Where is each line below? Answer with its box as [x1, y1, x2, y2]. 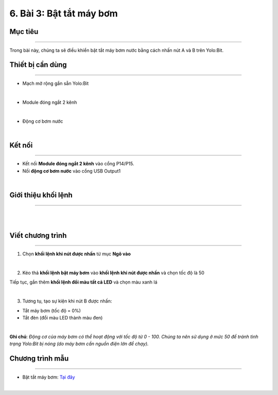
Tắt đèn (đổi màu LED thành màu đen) [22, 315, 103, 321]
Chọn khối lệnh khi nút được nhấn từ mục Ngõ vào [22, 251, 131, 257]
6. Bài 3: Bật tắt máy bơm [9, 8, 118, 19]
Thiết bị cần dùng [9, 61, 67, 69]
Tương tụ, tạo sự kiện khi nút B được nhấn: [22, 298, 112, 304]
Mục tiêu [9, 27, 39, 36]
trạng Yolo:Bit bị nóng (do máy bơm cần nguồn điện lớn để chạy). [9, 341, 149, 347]
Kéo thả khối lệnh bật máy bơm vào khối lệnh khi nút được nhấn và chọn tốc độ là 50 [22, 270, 204, 276]
